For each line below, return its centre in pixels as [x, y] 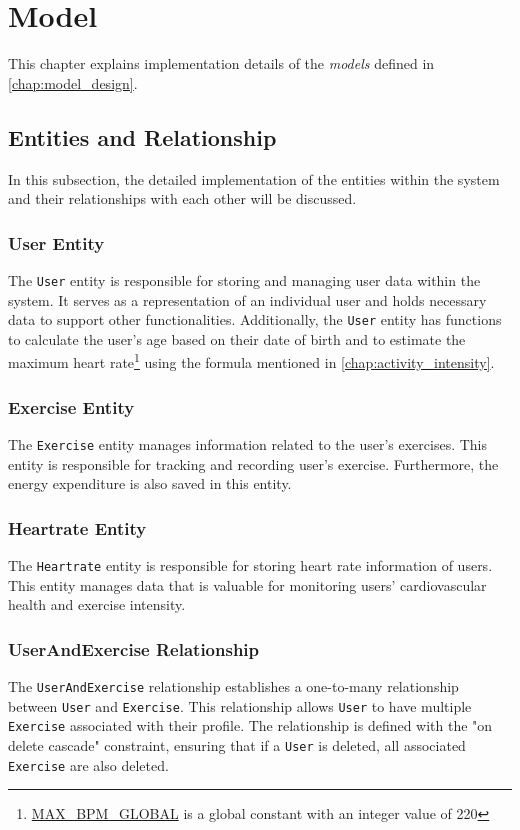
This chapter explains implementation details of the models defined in [221, 63]
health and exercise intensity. [97, 604]
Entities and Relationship [142, 136]
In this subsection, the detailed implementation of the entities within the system [254, 178]
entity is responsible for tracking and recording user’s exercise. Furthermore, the [253, 463]
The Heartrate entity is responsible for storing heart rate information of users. [250, 564]
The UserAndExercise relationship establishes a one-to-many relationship [233, 686]
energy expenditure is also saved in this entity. [150, 483]
